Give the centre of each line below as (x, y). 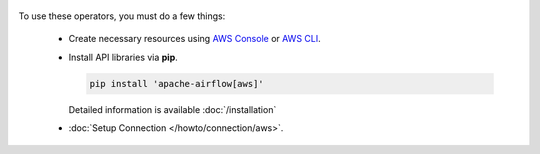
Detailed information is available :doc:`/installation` (172, 109)
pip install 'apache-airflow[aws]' (176, 83)
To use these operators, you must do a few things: (122, 16)
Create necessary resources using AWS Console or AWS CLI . (195, 39)
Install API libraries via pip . (123, 57)
